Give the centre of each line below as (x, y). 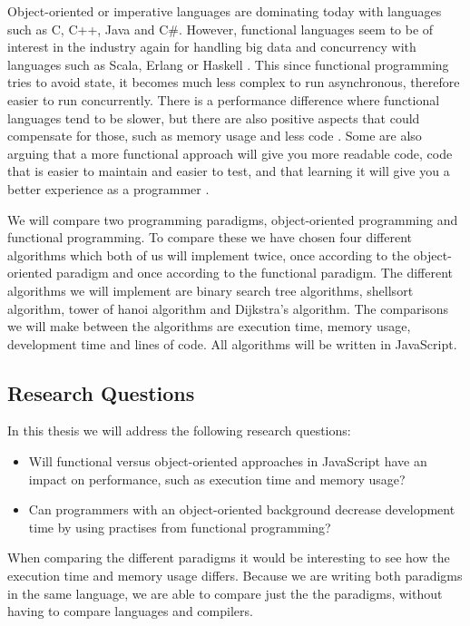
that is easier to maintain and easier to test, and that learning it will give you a (229, 171)
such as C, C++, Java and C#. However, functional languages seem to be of (220, 29)
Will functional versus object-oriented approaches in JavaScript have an (228, 461)
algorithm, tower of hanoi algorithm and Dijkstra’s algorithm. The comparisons (228, 308)
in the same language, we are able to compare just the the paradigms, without (225, 593)
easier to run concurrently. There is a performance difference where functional (224, 99)
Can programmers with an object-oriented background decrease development (242, 509)
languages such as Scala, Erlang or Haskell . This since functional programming (228, 64)
